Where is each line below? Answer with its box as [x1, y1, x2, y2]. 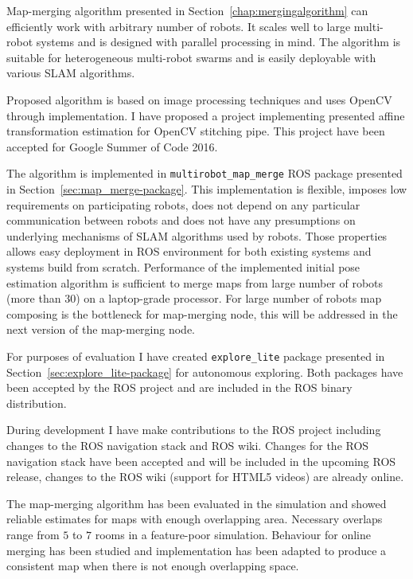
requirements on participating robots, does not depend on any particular [6, 196, 360, 213]
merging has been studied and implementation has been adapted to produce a [6, 542, 387, 558]
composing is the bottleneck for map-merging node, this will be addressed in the [6, 305, 398, 322]
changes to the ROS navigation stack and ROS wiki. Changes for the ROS [6, 436, 369, 453]
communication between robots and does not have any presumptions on [6, 212, 356, 229]
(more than [6, 290, 61, 307]
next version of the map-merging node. [6, 321, 195, 338]
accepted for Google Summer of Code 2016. [6, 138, 218, 155]
